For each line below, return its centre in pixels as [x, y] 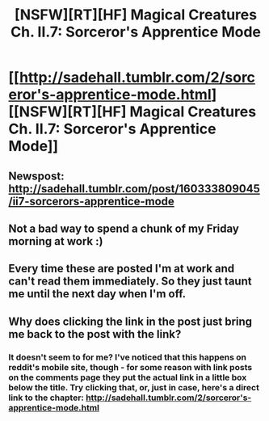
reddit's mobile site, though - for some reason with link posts [130, 367]
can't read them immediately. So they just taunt [130, 282]
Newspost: [36, 176]
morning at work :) [56, 241]
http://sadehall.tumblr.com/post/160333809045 [134, 189]
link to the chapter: [46, 398]
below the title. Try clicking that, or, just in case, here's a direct [134, 387]
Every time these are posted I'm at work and [122, 269]
